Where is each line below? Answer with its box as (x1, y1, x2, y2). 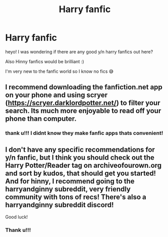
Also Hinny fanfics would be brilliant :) (5, 58, 84, 64)
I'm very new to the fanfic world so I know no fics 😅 (5, 68, 114, 74)
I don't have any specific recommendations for (5, 145, 155, 154)
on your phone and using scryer (5, 91, 108, 100)
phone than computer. (5, 115, 77, 123)
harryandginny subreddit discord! (5, 201, 114, 209)
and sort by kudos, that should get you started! (5, 169, 156, 177)
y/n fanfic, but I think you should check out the (5, 153, 155, 162)
